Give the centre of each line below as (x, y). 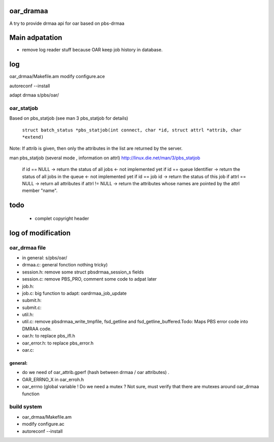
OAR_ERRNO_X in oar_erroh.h (53, 379)
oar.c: (28, 350)
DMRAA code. (37, 329)
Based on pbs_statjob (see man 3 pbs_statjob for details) (69, 118)
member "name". (40, 191)
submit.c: (32, 308)
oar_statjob (24, 108)
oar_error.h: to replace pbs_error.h (58, 343)
